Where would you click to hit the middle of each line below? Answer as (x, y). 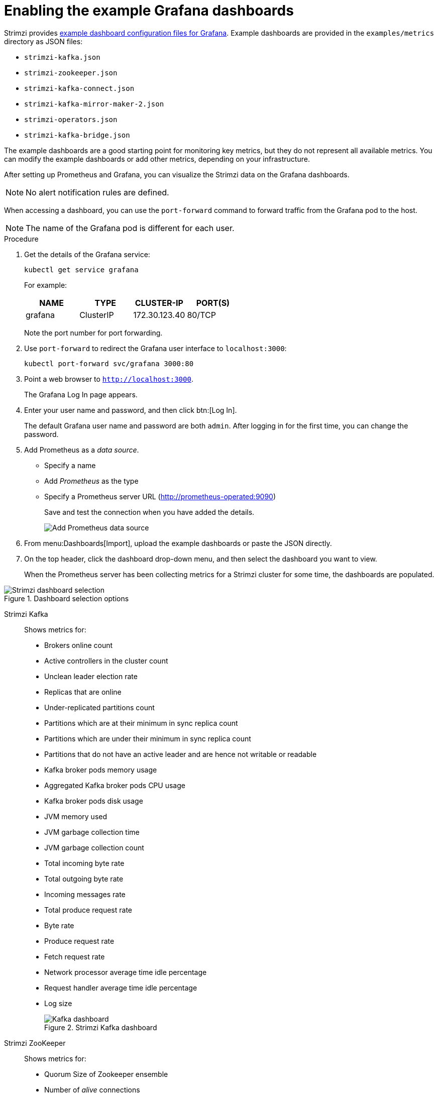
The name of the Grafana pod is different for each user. (130, 228)
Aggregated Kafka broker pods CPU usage (115, 785)
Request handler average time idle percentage (121, 988)
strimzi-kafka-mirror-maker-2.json (94, 104)
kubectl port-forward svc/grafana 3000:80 (109, 363)
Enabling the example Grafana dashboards (149, 11)
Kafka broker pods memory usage (101, 770)
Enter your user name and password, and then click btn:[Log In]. (131, 410)
